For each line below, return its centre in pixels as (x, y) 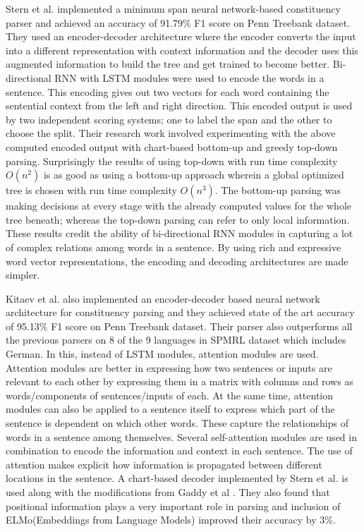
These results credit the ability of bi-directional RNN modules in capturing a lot (180, 233)
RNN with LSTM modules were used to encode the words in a (189, 77)
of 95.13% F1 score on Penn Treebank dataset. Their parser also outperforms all (179, 326)
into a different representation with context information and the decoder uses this (182, 50)
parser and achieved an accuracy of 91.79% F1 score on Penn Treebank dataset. (178, 22)
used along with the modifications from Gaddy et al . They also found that (168, 492)
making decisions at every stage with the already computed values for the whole (178, 206)
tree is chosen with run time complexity (91, 190)
